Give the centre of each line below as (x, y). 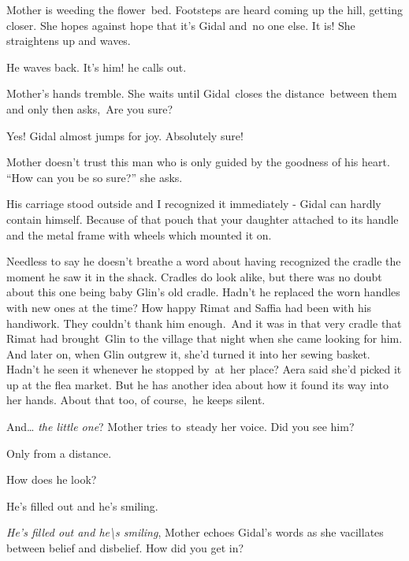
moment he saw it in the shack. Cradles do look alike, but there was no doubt (194, 276)
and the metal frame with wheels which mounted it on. (139, 234)
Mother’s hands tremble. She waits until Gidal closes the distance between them (202, 93)
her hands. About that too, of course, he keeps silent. (136, 400)
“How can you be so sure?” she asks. (95, 177)
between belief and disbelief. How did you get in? (125, 548)
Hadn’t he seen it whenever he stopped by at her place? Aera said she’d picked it (204, 369)
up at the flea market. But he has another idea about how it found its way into (197, 384)
